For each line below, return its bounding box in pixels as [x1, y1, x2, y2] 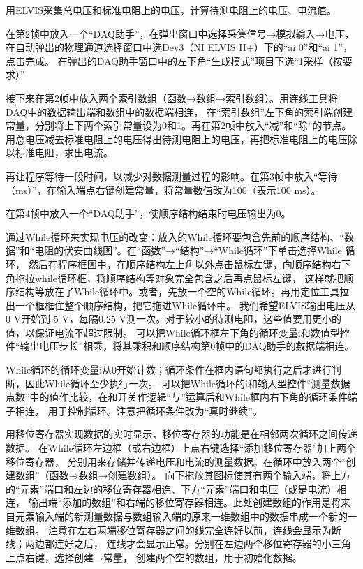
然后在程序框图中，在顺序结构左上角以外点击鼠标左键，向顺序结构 [28, 256, 332, 271]
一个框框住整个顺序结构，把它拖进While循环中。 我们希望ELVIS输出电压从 [15, 297, 355, 312]
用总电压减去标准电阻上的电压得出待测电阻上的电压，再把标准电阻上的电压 [6, 131, 348, 146]
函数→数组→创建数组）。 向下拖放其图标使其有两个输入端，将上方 [49, 468, 351, 482]
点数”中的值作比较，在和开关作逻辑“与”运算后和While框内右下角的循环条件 [6, 390, 348, 404]
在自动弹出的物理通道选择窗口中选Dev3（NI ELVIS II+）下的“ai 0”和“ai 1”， [6, 40, 353, 54]
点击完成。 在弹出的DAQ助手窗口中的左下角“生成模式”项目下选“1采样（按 [6, 53, 343, 68]
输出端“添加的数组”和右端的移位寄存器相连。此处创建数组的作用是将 [28, 495, 341, 510]
